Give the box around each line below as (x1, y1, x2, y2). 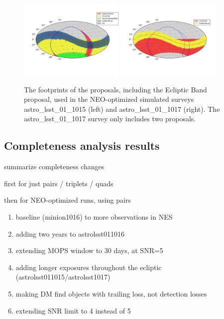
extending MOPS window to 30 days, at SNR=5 (15, 245, 163, 256)
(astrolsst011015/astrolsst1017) (15, 272, 111, 282)
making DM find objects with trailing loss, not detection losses (15, 289, 207, 299)
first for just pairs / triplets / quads (4, 178, 113, 188)
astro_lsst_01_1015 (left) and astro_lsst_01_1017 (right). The (24, 103, 220, 114)
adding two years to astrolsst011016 (15, 228, 124, 239)
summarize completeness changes (4, 161, 105, 172)
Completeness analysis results (4, 138, 160, 153)
